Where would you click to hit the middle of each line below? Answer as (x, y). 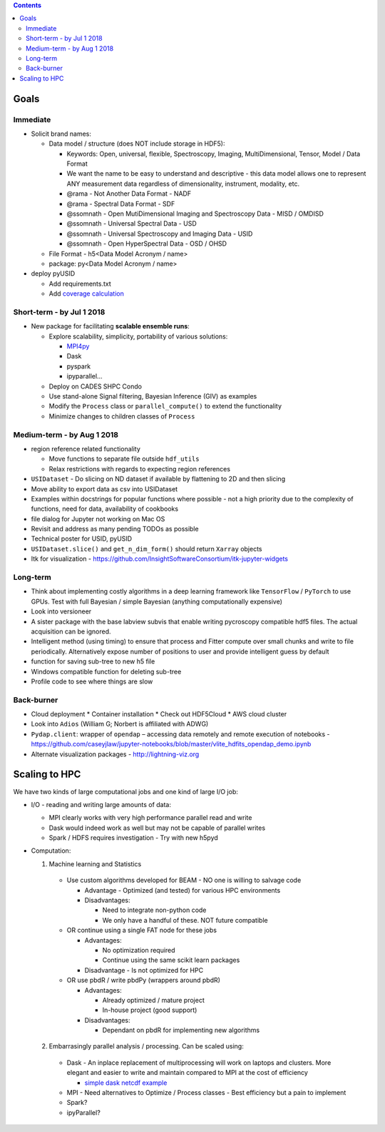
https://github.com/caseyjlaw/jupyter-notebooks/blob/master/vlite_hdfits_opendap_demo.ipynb (171, 744)
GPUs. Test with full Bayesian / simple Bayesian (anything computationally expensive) (157, 601)
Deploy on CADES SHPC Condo (96, 386)
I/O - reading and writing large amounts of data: (101, 804)
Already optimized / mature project (153, 1000)
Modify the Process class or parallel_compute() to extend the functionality (165, 406)
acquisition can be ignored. (71, 631)
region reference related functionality (86, 449)
